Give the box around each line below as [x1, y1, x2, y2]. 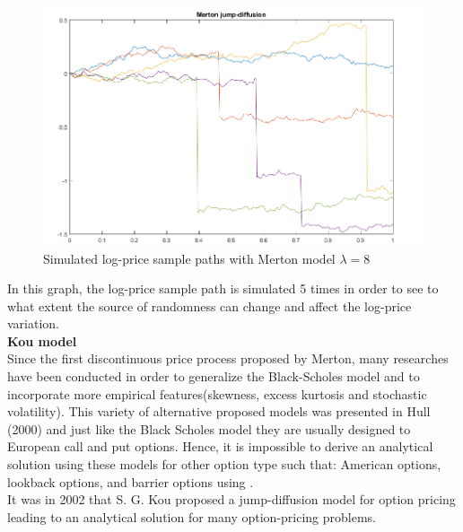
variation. [7, 314, 60, 333]
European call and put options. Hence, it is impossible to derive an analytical [7, 437, 433, 456]
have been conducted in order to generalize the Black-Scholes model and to [7, 367, 420, 386]
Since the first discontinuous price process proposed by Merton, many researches [7, 349, 449, 368]
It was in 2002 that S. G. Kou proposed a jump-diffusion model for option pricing [7, 490, 456, 509]
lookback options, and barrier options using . [7, 472, 254, 491]
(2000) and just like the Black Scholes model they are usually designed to [7, 419, 411, 438]
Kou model [7, 331, 77, 350]
